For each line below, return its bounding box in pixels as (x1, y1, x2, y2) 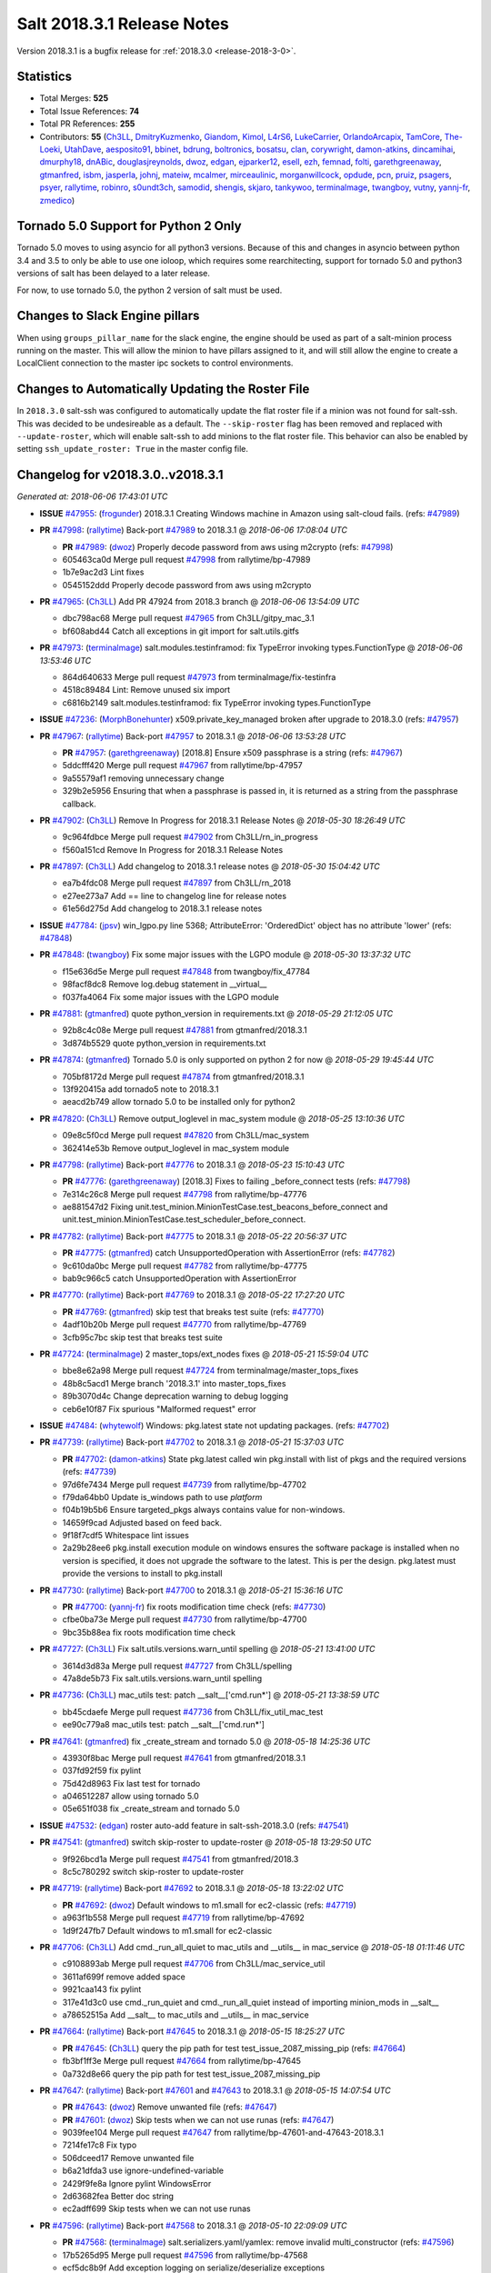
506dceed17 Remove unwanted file (62, 2152, 195, 2163)
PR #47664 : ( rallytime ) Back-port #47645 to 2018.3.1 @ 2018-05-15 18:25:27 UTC (39, 2026, 346, 2037)
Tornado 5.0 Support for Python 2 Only (16, 218, 242, 234)
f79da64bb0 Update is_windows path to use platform (62, 1491, 263, 1502)
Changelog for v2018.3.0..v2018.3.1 (16, 467, 224, 483)
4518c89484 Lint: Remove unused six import (62, 685, 231, 696)
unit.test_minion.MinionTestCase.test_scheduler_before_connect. (62, 1214, 306, 1225)
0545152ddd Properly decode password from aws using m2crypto (62, 579, 312, 590)
